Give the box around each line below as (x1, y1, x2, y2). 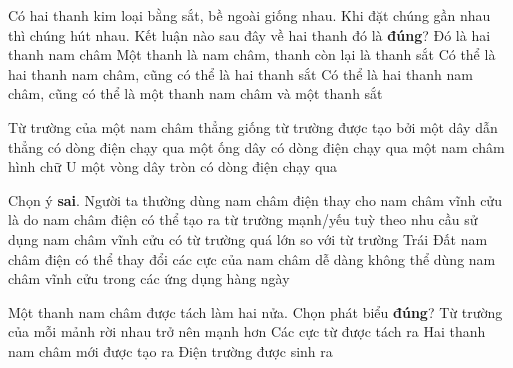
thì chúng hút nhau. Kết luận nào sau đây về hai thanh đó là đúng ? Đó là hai (8, 24, 491, 45)
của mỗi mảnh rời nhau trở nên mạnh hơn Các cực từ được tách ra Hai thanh (8, 321, 486, 342)
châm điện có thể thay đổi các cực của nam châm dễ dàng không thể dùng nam (8, 248, 496, 269)
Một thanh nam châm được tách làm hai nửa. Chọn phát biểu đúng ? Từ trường (8, 301, 503, 322)
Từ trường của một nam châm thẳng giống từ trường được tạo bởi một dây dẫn (8, 116, 498, 137)
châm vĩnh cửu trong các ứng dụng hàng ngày (8, 268, 290, 289)
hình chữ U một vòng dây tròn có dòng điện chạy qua (8, 156, 338, 177)
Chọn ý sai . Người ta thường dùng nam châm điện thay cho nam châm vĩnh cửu (8, 189, 502, 210)
